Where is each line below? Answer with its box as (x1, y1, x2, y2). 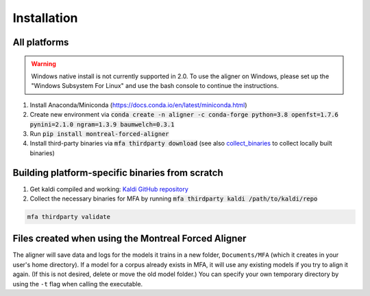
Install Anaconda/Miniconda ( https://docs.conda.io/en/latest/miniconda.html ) (29, 100, 247, 109)
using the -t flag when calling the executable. (12, 280, 143, 288)
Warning (31, 59, 56, 68)
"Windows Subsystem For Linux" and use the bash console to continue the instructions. (31, 82, 279, 90)
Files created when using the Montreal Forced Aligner (12, 233, 247, 244)
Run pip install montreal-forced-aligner (29, 129, 169, 137)
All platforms (12, 36, 69, 48)
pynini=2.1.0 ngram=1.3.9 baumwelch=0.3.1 (29, 120, 175, 128)
